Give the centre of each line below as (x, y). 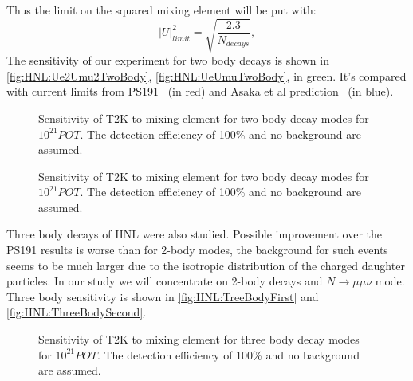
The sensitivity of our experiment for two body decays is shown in (168, 60)
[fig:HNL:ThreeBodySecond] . (77, 312)
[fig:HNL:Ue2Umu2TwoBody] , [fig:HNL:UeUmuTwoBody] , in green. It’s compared (206, 75)
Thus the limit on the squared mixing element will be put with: (161, 10)
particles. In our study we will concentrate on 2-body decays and (165, 281)
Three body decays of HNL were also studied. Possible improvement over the (195, 234)
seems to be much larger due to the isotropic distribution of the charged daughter (206, 265)
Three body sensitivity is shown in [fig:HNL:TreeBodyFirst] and (163, 296)
